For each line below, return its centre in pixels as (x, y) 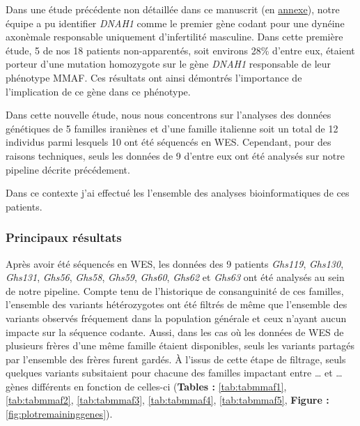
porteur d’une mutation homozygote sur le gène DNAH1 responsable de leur (169, 64)
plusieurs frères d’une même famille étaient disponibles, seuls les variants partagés (180, 345)
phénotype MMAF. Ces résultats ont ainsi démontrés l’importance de (154, 77)
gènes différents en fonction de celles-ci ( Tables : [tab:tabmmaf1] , (146, 386)
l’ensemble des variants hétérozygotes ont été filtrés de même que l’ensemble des (177, 304)
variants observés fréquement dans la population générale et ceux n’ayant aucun (176, 318)
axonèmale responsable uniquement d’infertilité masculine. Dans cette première (174, 37)
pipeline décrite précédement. (68, 169)
